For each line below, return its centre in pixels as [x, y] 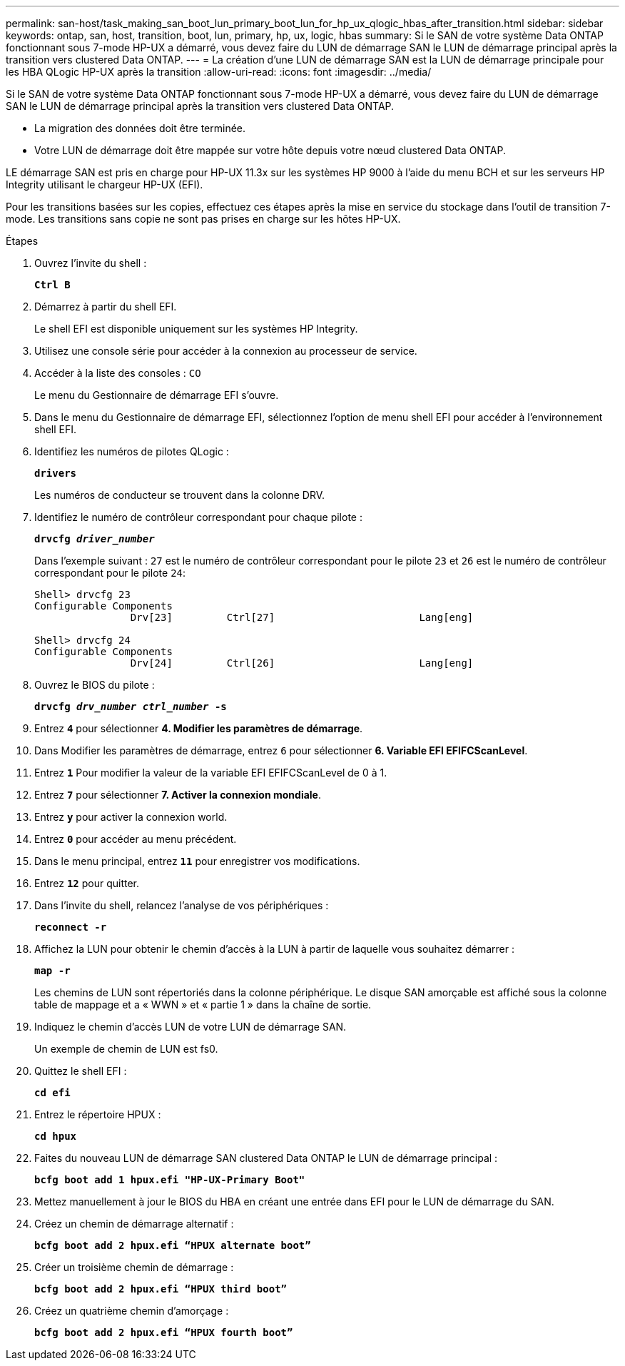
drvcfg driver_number [95, 539]
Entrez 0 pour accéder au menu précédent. [136, 839]
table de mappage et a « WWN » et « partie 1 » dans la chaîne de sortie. [203, 1005]
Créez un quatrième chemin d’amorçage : [132, 1311]
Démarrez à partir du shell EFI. [106, 307]
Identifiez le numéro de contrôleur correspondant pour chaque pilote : [198, 517]
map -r [52, 971]
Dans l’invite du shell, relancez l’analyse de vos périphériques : [182, 905]
